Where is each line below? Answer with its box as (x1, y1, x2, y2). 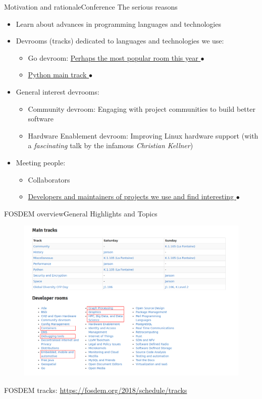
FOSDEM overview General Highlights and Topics (4, 208, 158, 218)
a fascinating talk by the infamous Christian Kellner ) (28, 140, 193, 151)
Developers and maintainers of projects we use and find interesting (28, 191, 234, 202)
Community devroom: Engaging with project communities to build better (28, 103, 255, 114)
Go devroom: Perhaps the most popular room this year (28, 52, 198, 63)
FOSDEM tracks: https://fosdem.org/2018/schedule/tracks (4, 384, 187, 395)
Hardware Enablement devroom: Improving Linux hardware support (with (28, 130, 258, 141)
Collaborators (28, 174, 70, 185)
